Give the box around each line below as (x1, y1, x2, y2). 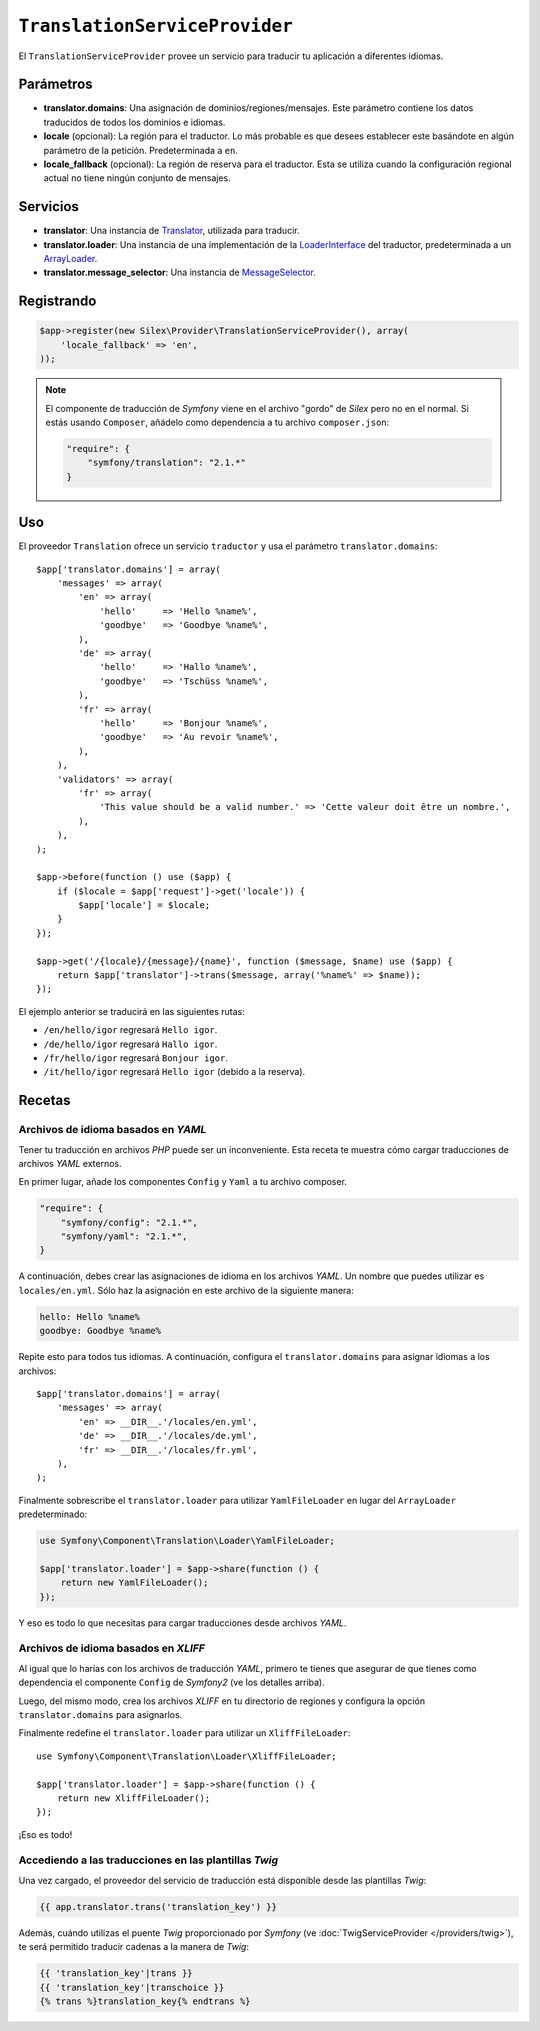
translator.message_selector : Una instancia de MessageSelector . (43, 266, 317, 279)
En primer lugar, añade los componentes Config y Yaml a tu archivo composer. (18, 1176, 347, 1188)
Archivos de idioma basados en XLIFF (18, 1641, 205, 1655)
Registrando (18, 293, 97, 310)
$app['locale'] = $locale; (78, 900, 211, 911)
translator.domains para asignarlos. (18, 1708, 183, 1720)
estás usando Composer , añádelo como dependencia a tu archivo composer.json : (45, 416, 390, 429)
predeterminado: (18, 1508, 88, 1520)
